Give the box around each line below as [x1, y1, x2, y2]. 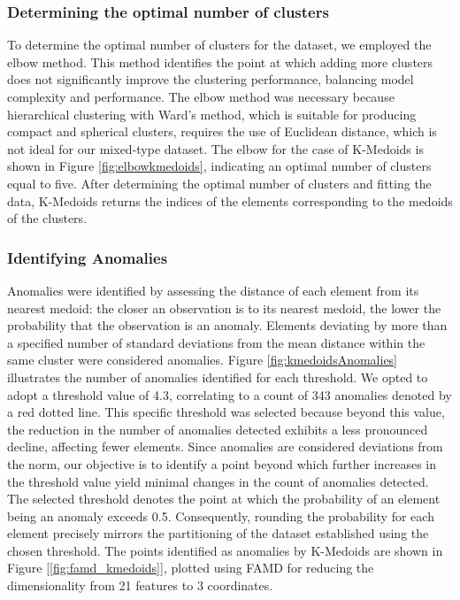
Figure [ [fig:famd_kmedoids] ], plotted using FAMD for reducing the [7, 558, 374, 577]
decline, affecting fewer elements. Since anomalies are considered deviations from [7, 437, 443, 456]
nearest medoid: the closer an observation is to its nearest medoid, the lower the [7, 298, 441, 317]
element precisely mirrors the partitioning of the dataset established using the [7, 524, 429, 542]
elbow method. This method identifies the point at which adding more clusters [7, 52, 433, 71]
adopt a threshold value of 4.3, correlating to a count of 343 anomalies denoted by [7, 385, 452, 404]
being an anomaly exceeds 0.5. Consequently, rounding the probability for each [7, 506, 434, 525]
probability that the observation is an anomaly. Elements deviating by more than [7, 316, 448, 335]
